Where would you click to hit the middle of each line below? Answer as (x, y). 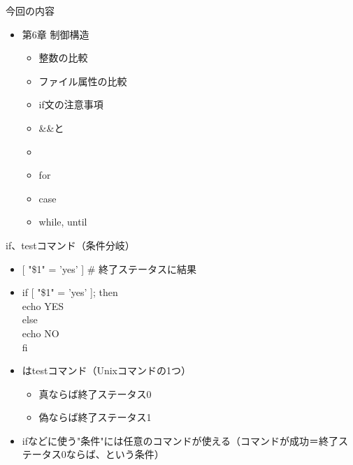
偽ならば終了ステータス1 (95, 417)
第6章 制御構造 (56, 34)
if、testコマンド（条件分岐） (70, 245)
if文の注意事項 (71, 104)
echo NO (41, 333)
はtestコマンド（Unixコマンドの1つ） (106, 370)
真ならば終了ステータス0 (95, 393)
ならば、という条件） (115, 454)
